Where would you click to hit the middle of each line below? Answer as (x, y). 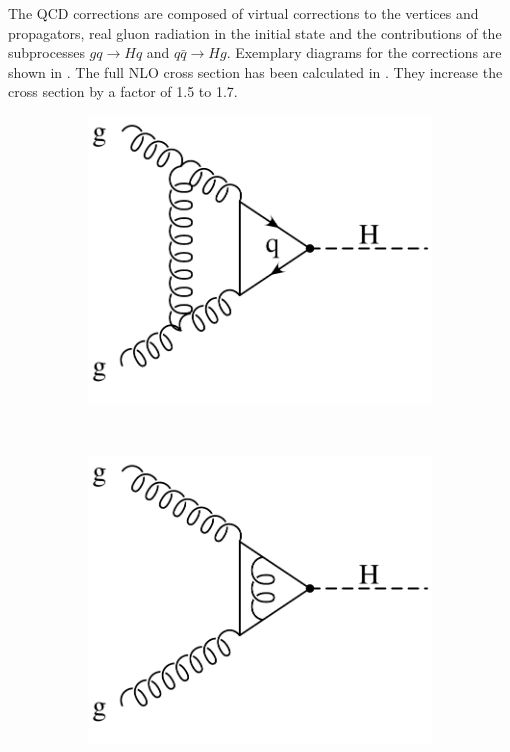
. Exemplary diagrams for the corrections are (364, 52)
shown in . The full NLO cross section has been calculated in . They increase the (255, 71)
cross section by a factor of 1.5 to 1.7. (123, 91)
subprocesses (46, 52)
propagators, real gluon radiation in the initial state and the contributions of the (255, 32)
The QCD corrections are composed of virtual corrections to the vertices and (243, 13)
